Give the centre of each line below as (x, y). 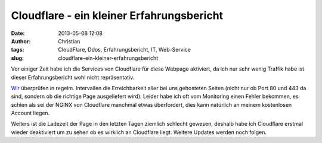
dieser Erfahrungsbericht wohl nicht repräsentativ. (73, 77)
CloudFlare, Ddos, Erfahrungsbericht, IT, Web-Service (124, 50)
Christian (69, 41)
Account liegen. (30, 113)
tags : (18, 50)
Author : (21, 41)
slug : (17, 58)
